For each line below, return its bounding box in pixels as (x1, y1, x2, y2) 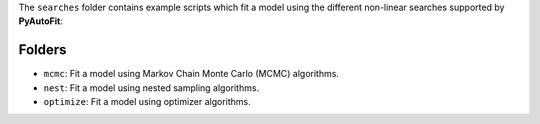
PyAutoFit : (18, 15, 64, 27)
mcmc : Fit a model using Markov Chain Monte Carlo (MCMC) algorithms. (43, 68, 340, 80)
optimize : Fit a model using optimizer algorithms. (43, 96, 252, 108)
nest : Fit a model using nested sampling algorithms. (43, 81, 260, 94)
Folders (18, 41, 67, 59)
